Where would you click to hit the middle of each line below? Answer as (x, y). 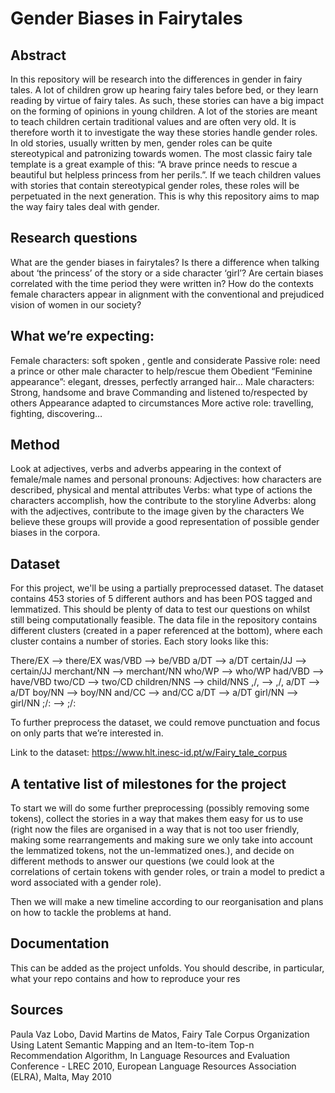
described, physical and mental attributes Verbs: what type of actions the (161, 490)
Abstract (38, 55)
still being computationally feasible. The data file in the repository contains (164, 620)
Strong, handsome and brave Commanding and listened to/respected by (159, 392)
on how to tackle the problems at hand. (91, 913)
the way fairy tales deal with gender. (85, 206)
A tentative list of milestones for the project (148, 783)
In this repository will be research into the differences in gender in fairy (156, 79)
